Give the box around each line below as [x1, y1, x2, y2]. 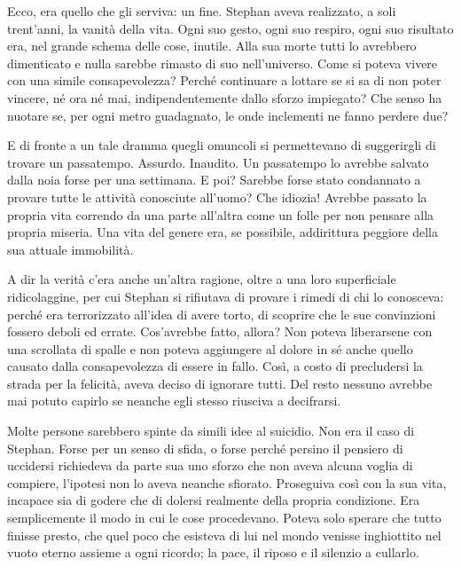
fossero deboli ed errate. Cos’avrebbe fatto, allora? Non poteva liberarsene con [7, 322, 433, 341]
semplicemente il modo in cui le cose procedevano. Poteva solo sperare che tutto [7, 508, 441, 527]
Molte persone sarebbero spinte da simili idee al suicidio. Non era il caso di [7, 421, 415, 440]
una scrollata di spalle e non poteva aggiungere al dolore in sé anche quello [7, 339, 413, 358]
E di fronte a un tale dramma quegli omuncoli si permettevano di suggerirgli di [7, 136, 436, 154]
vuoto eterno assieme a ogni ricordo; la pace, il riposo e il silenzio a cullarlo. [7, 543, 419, 562]
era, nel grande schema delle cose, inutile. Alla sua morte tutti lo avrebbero [7, 36, 417, 55]
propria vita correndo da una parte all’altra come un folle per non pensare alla [7, 205, 434, 224]
